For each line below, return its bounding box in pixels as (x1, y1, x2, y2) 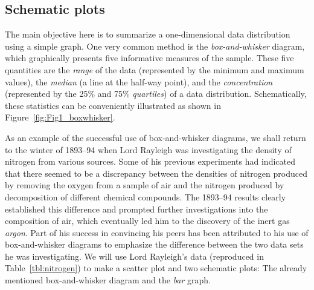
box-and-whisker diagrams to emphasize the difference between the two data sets (5, 238, 304, 251)
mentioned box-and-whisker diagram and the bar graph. (5, 274, 211, 286)
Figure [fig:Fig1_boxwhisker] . (5, 111, 115, 124)
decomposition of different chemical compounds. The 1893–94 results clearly (5, 190, 286, 203)
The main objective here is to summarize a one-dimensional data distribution (5, 28, 290, 41)
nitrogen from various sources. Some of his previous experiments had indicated (5, 155, 295, 168)
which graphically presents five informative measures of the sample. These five (5, 51, 294, 64)
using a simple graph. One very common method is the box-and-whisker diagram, (5, 39, 305, 52)
